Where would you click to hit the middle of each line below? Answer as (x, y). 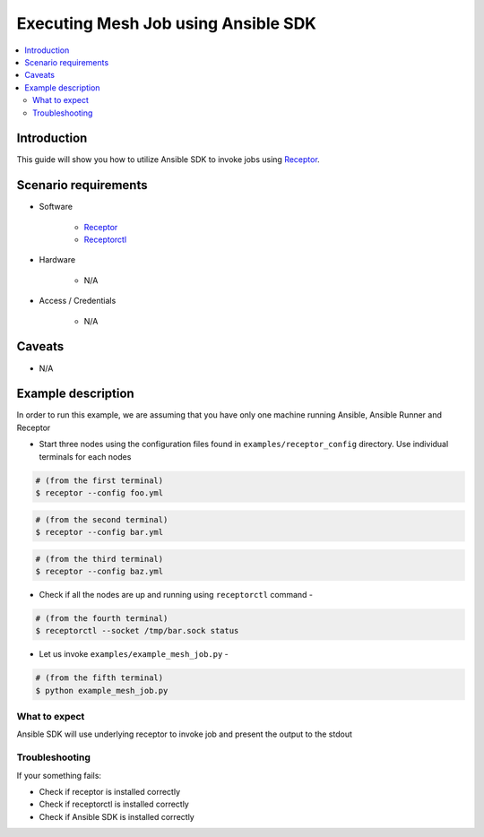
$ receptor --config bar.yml (99, 532)
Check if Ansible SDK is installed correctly (117, 816)
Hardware (57, 260)
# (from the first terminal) (99, 480)
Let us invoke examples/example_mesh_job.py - (134, 654)
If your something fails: (59, 775)
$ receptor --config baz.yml (99, 571)
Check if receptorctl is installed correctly (114, 804)
